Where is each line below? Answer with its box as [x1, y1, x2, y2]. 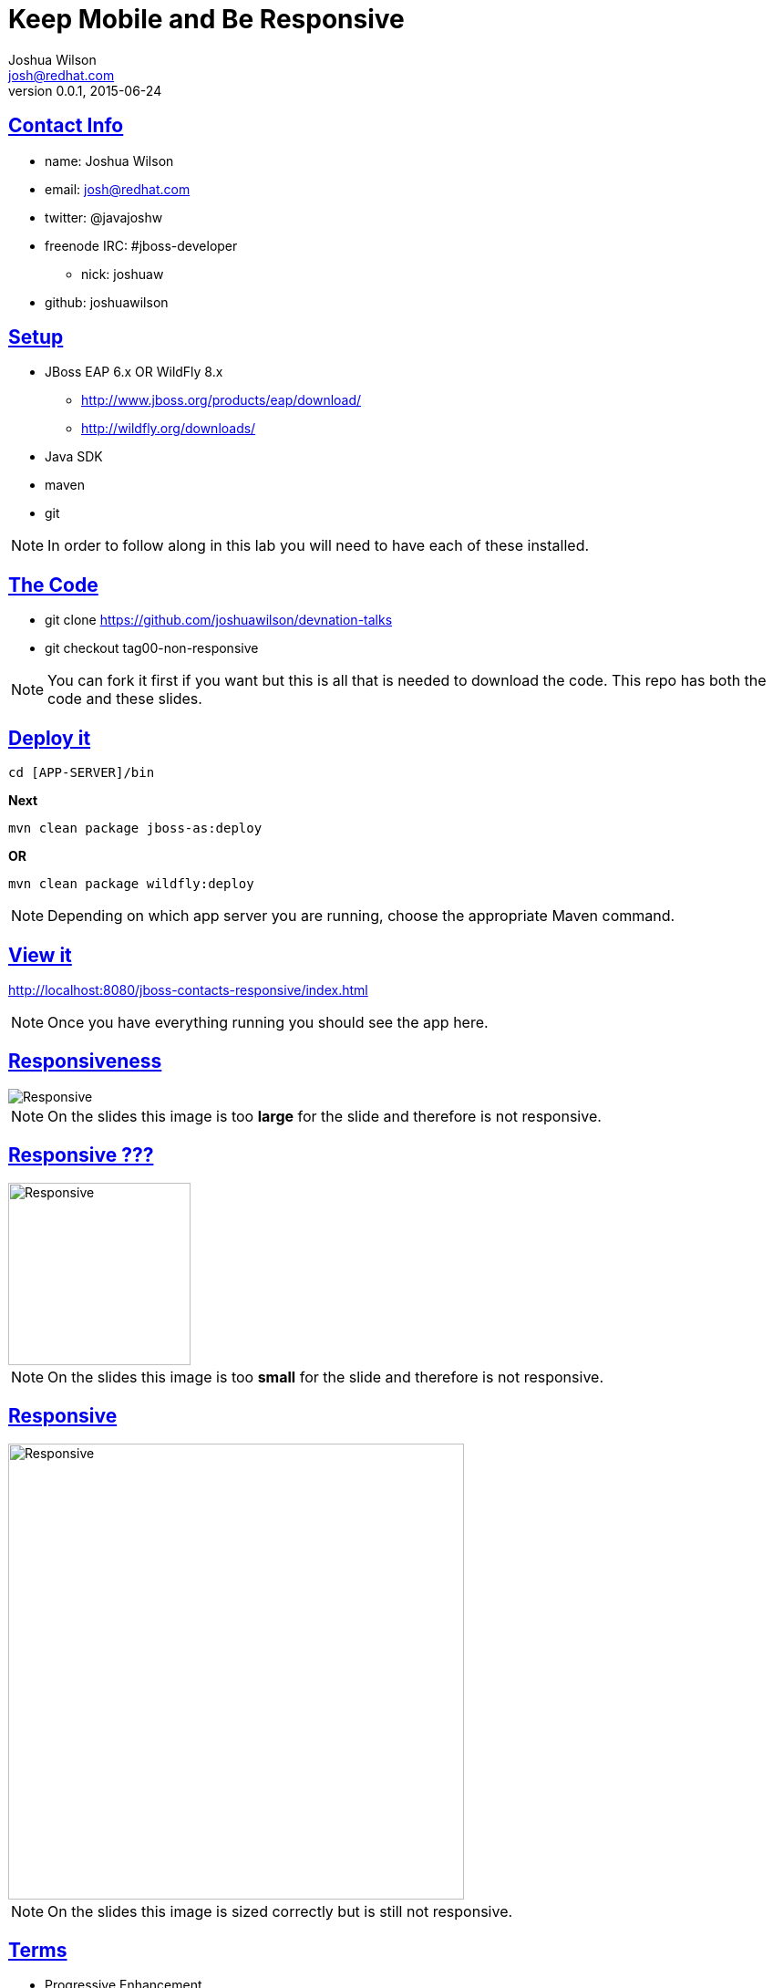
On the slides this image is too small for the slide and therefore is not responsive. [47, 1367, 603, 1386]
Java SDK [45, 449, 103, 465]
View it [8, 943, 72, 967]
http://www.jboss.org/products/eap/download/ [81, 392, 362, 409]
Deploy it [8, 726, 91, 750]
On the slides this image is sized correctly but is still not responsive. [47, 1901, 513, 1921]
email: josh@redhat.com [45, 181, 191, 197]
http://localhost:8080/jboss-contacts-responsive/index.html [8, 981, 368, 998]
